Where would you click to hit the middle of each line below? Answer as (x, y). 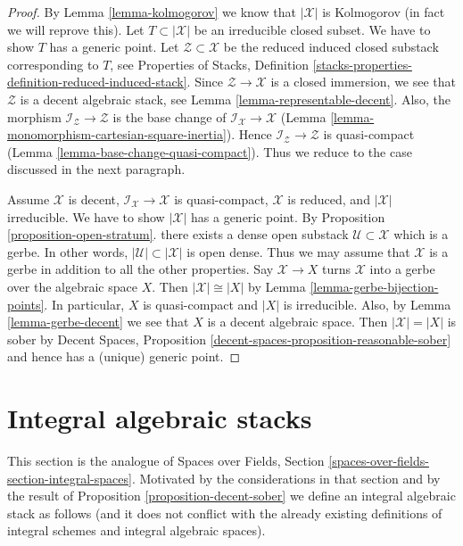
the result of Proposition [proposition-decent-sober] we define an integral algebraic (231, 496)
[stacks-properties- (362, 64)
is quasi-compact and (201, 304)
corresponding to (53, 64)
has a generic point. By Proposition (288, 216)
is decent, (94, 199)
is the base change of (169, 116)
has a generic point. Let (114, 47)
